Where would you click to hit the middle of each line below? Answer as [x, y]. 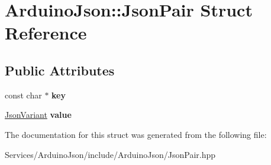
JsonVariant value [38, 115]
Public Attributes [60, 70]
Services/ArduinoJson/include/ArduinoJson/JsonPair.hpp [110, 154]
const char [23, 95]
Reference [46, 33]
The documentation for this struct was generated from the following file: [136, 134]
